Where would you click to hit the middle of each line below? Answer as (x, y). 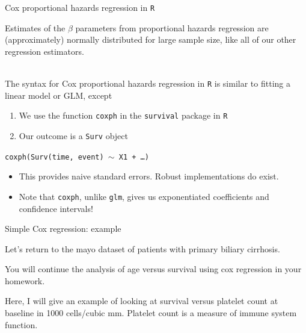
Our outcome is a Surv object (73, 135)
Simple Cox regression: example (63, 229)
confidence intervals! (56, 208)
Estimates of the (35, 27)
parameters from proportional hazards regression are (172, 27)
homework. (25, 280)
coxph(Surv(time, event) (54, 157)
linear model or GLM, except (59, 95)
